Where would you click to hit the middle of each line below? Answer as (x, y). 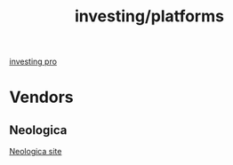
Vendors (41, 97)
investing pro (33, 62)
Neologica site (36, 152)
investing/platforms (149, 16)
